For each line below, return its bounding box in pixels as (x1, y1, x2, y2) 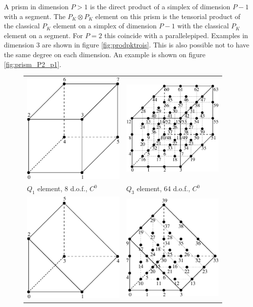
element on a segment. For (4, 30, 83, 40)
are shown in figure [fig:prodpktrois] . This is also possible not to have (42, 40, 250, 50)
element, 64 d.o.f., (137, 183, 190, 194)
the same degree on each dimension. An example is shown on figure (4, 49, 206, 59)
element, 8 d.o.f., (37, 183, 88, 194)
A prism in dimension (4, 1, 69, 11)
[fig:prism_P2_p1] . (4, 59, 62, 69)
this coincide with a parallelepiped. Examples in (104, 30, 248, 40)
